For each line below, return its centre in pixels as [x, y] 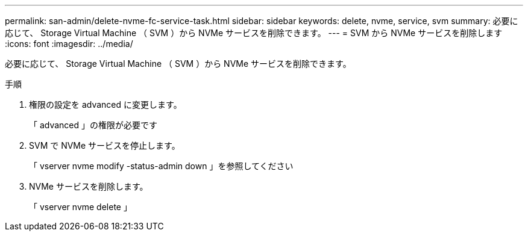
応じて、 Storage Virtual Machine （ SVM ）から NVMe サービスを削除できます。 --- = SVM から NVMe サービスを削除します [254, 33]
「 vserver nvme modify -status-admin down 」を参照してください [161, 166]
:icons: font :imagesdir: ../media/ [69, 44]
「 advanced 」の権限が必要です [93, 125]
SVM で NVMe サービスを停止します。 [105, 145]
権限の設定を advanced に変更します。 [105, 104]
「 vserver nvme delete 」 [80, 207]
